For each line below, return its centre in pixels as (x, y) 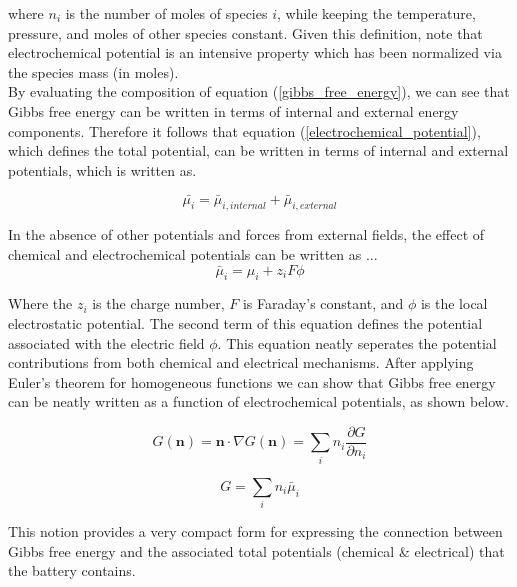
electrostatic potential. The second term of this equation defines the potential (245, 322)
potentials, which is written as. (102, 169)
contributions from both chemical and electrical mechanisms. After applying (241, 362)
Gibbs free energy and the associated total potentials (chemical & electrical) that (256, 550)
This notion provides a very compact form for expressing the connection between (255, 531)
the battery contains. (72, 570)
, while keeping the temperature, (376, 13)
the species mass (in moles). (93, 71)
